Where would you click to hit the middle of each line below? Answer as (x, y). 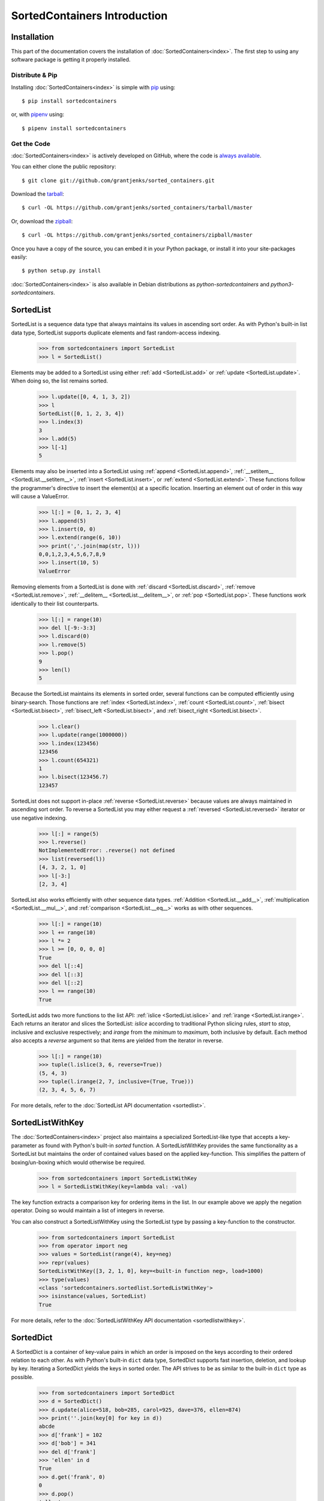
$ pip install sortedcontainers (69, 101)
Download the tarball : (37, 194)
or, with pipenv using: (37, 115)
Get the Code (31, 143)
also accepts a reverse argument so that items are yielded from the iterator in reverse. (117, 1040)
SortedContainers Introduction (89, 16)
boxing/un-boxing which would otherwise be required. (78, 1162)
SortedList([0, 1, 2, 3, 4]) (82, 414)
